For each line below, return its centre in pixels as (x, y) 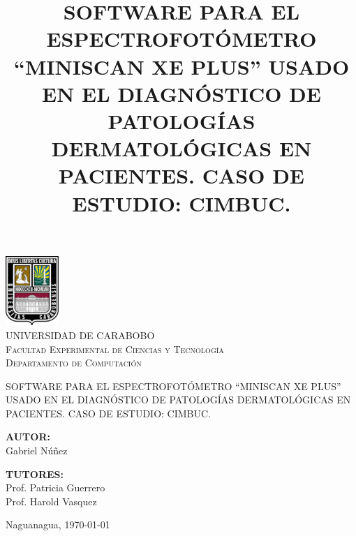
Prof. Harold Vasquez (51, 501)
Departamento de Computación (74, 363)
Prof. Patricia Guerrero (55, 487)
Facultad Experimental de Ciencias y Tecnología (115, 349)
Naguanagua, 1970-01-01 (58, 524)
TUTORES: (35, 474)
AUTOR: (28, 437)
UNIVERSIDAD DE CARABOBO (80, 335)
